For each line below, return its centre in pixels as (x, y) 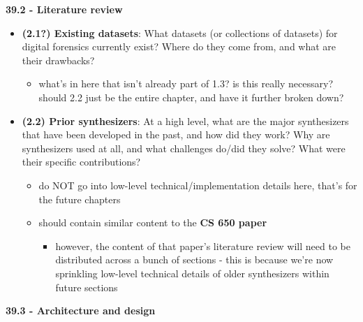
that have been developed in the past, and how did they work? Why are (176, 134)
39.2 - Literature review (64, 9)
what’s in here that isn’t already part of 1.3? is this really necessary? (186, 83)
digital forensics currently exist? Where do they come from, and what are (179, 46)
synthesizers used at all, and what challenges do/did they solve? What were (184, 148)
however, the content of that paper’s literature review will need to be (203, 246)
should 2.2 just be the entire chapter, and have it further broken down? (191, 97)
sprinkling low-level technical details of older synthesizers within (192, 273)
